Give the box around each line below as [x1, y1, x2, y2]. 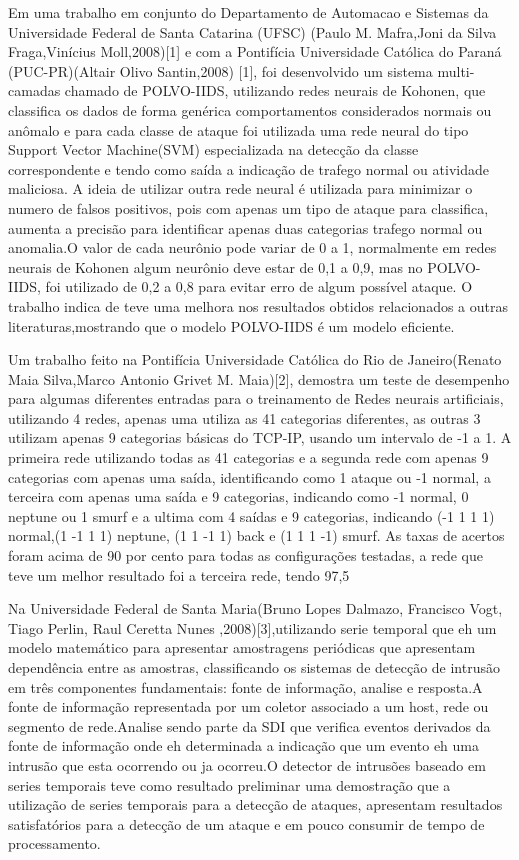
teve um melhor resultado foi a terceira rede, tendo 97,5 [8, 564, 350, 585]
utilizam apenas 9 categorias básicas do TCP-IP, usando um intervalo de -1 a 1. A [8, 427, 512, 448]
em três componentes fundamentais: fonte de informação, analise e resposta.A [8, 676, 483, 697]
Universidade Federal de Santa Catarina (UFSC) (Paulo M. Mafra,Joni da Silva [8, 21, 497, 42]
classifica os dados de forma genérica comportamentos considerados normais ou [8, 99, 492, 120]
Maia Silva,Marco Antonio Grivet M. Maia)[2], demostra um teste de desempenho [8, 368, 510, 389]
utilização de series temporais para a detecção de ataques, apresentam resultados [8, 794, 503, 815]
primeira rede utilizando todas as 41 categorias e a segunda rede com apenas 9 [8, 447, 489, 468]
